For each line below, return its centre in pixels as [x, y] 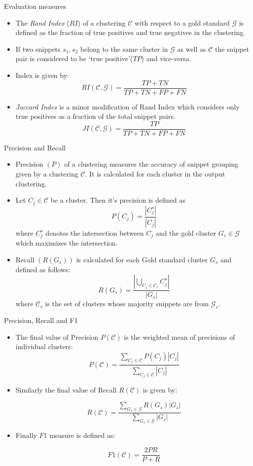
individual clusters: [44, 346]
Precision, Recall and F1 [41, 320]
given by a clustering [47, 174]
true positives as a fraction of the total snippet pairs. [95, 116]
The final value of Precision [57, 337]
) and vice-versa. [166, 58]
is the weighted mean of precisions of [180, 337]
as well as [192, 49]
